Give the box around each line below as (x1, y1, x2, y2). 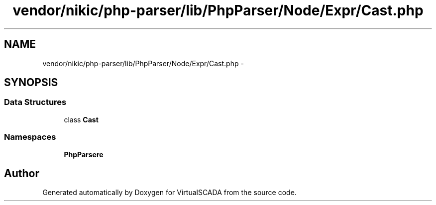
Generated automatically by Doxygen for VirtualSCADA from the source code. (42, 188, 297, 197)
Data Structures (4, 97, 67, 107)
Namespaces (4, 132, 56, 142)
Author (4, 167, 39, 180)
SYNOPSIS (4, 76, 58, 89)
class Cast (64, 115, 99, 124)
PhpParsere (64, 150, 104, 159)
